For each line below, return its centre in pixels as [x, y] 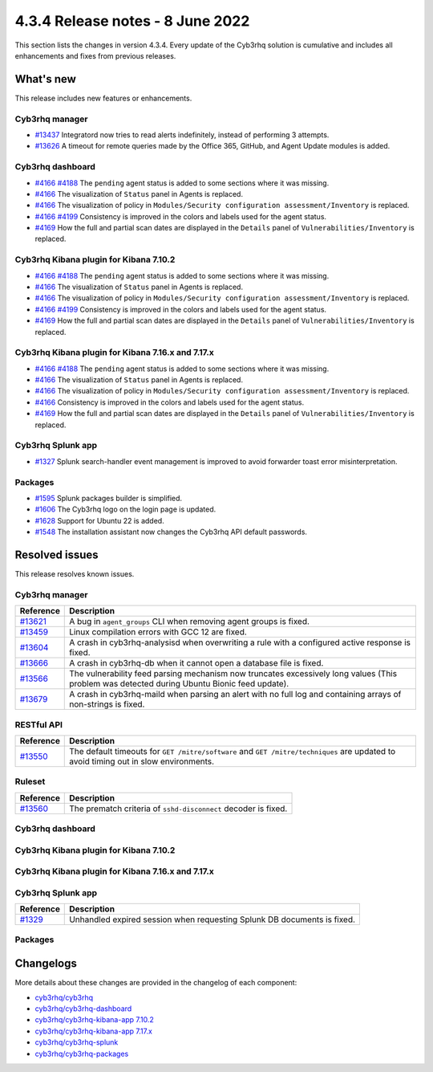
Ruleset [30, 781]
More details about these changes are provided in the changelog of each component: [156, 983]
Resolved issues [57, 554]
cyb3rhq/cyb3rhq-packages [82, 1054]
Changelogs [46, 964]
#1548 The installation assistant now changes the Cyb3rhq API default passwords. [171, 532]
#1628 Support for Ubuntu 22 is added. [99, 520]
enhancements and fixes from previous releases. [95, 55]
